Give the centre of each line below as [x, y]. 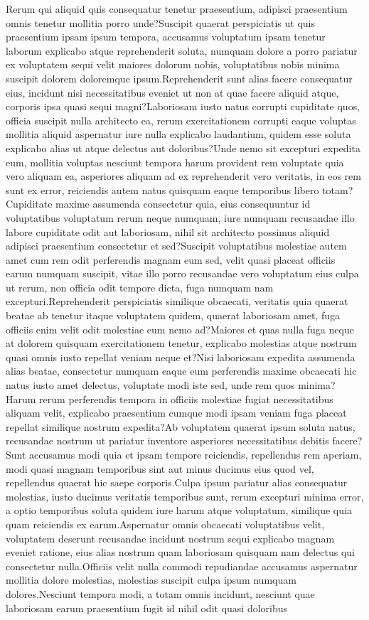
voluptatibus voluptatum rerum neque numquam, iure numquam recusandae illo [180, 217]
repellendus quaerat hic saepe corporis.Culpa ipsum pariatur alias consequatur [177, 482]
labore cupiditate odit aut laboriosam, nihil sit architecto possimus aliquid [168, 231]
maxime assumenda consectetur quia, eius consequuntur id [183, 204]
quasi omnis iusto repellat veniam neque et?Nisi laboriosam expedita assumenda [181, 357]
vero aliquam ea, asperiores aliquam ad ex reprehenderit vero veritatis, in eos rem [183, 176]
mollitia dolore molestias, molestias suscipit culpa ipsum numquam [151, 580]
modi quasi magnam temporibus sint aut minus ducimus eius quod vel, [160, 468]
